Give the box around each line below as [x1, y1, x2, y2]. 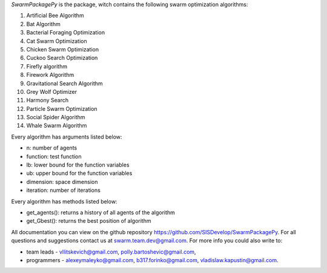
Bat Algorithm [26, 20, 61, 27]
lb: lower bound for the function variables [26, 161, 130, 169]
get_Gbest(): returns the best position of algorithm [26, 217, 151, 225]
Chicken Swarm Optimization [26, 45, 99, 53]
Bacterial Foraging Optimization [26, 29, 105, 36]
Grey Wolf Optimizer [26, 88, 78, 95]
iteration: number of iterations [26, 186, 101, 194]
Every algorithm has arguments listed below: [11, 133, 122, 140]
